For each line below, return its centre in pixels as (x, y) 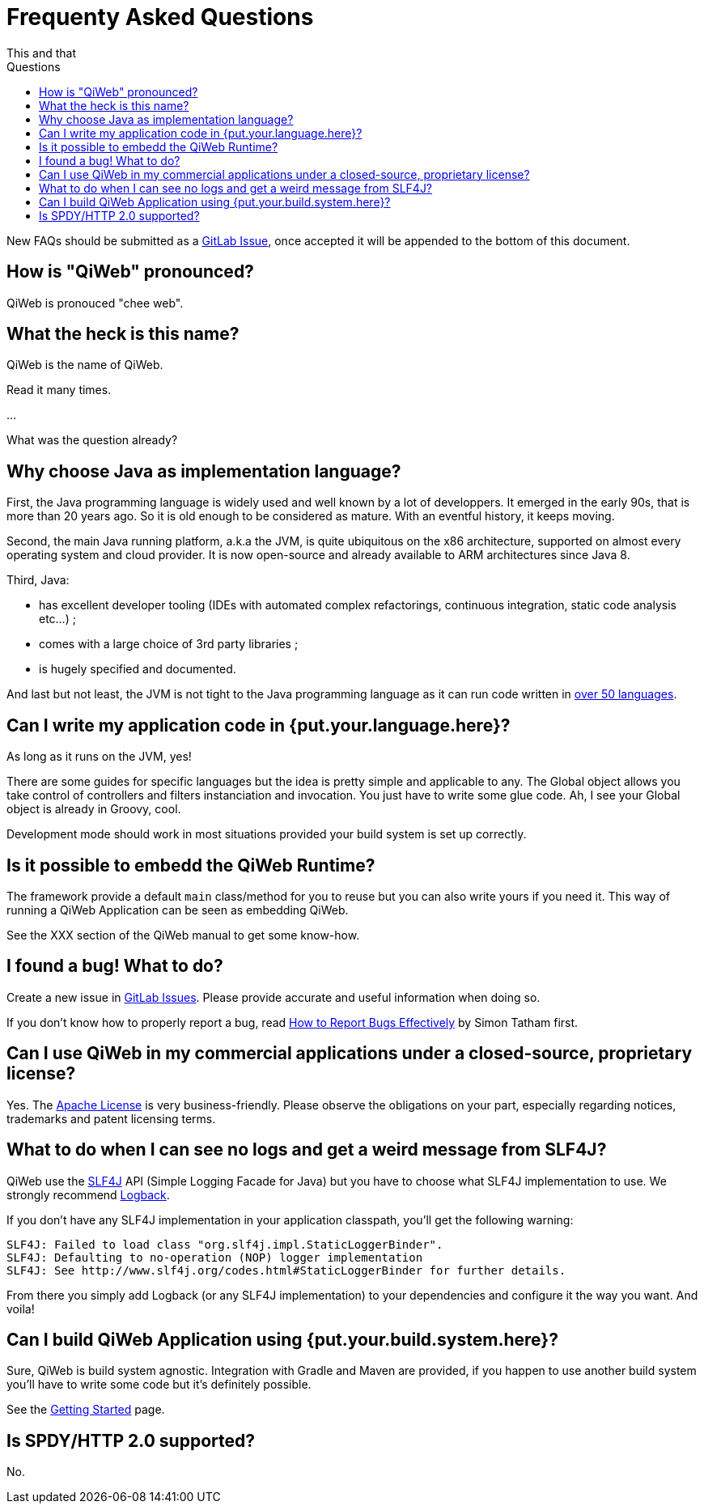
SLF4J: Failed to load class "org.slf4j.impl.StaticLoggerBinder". (225, 1244)
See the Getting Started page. (86, 1410)
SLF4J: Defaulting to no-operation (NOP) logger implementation (215, 1257)
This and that (41, 53)
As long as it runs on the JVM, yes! (99, 757)
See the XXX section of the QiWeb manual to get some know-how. (183, 935)
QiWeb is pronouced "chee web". (95, 303)
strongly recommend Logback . (88, 1194)
